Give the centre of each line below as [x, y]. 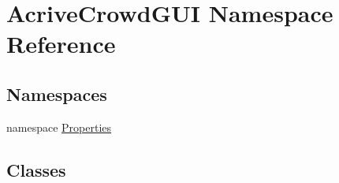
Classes [36, 169]
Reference [61, 44]
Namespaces [57, 93]
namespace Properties [59, 127]
